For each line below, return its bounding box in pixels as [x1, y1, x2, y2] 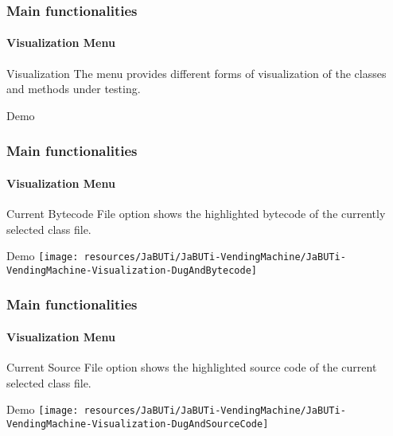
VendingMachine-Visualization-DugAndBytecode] [6, 264, 257, 276]
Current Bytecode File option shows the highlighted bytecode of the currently [6, 205, 386, 222]
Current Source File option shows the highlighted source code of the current [6, 359, 377, 376]
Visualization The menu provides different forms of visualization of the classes [6, 64, 387, 81]
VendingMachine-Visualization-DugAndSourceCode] [6, 418, 269, 430]
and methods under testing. [6, 80, 141, 97]
